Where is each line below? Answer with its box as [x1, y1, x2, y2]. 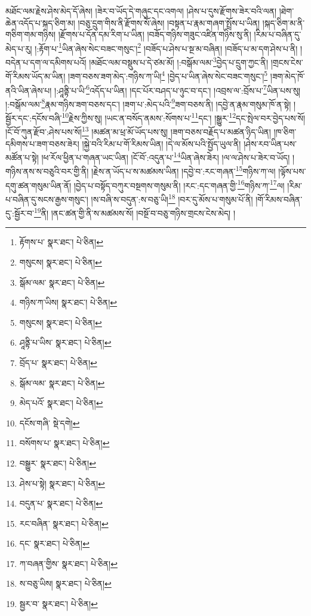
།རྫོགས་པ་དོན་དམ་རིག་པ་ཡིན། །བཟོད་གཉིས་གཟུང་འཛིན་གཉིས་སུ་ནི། [58, 28, 251, 41]
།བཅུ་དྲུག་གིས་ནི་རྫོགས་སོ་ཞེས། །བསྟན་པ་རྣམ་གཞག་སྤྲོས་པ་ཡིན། [78, 16, 260, 29]
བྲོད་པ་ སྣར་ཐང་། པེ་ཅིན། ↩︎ [19, 356, 97, 368]
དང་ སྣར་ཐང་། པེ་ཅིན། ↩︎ [19, 537, 90, 550]
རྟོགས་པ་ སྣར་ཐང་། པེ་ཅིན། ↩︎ [19, 236, 103, 248]
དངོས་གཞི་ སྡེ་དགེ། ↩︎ [19, 416, 80, 429]
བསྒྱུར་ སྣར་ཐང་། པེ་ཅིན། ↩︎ [19, 456, 96, 469]
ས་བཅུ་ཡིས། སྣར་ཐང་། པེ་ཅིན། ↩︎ [19, 577, 112, 590]
